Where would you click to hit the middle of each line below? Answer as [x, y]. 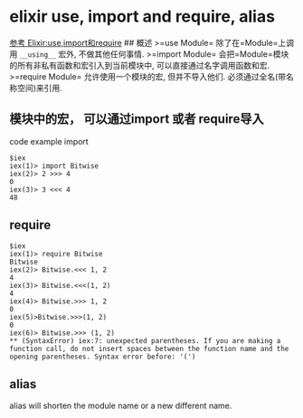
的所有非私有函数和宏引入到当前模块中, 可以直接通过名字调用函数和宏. [140, 65]
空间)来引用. [40, 88]
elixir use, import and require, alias [142, 17]
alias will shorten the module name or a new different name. [121, 406]
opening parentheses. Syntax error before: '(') [103, 357]
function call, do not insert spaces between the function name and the [149, 348]
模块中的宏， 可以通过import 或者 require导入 [137, 119]
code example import [49, 141]
